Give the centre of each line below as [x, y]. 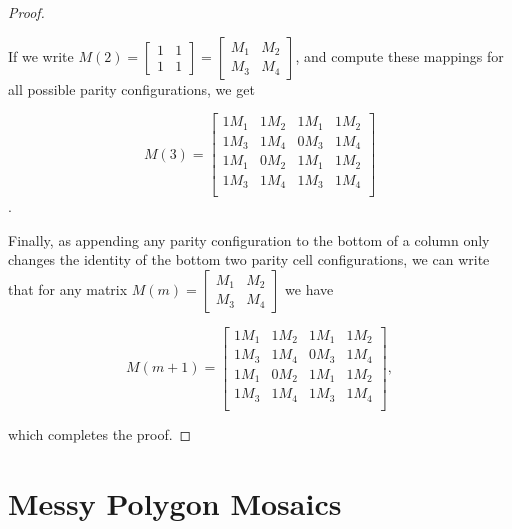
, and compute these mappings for [399, 55]
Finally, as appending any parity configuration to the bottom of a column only [249, 239]
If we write [41, 55]
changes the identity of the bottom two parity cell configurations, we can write [249, 259]
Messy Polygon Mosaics [175, 502]
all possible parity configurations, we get [131, 88]
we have [309, 288]
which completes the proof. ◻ [100, 433]
